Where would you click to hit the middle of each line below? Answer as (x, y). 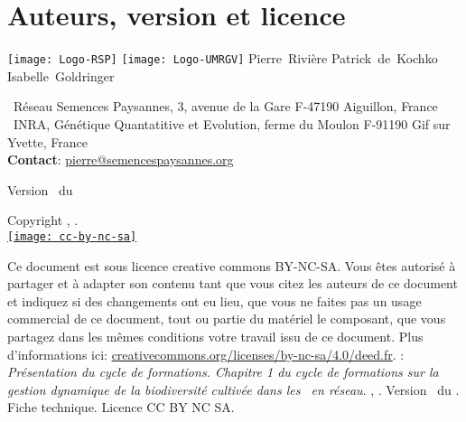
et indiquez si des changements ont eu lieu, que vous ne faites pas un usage (214, 300)
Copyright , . (43, 220)
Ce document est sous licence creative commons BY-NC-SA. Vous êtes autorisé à (232, 265)
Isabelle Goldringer (61, 75)
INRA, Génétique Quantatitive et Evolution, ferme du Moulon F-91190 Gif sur (232, 123)
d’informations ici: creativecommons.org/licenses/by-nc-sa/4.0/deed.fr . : (206, 354)
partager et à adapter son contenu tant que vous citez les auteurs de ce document (233, 283)
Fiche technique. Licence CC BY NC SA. (121, 407)
